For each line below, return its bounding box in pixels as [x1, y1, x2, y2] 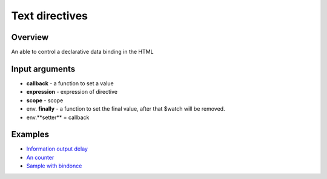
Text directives [11, 9, 88, 22]
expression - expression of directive [26, 88, 118, 96]
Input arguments [11, 63, 76, 74]
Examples [11, 129, 50, 140]
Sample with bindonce [26, 162, 82, 169]
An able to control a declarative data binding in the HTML [11, 48, 154, 56]
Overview [11, 32, 49, 42]
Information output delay [26, 145, 88, 152]
